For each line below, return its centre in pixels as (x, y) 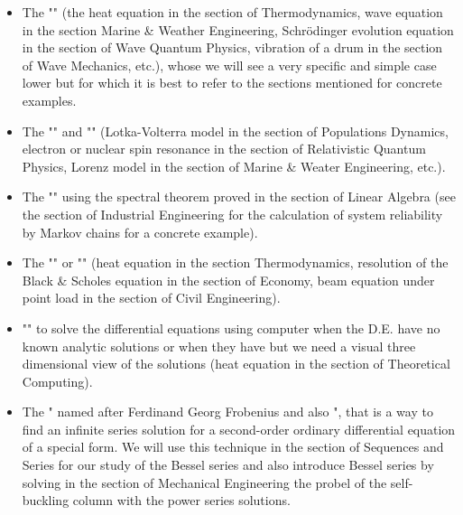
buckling (46, 500)
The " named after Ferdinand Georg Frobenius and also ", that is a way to (227, 412)
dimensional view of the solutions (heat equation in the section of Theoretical (236, 364)
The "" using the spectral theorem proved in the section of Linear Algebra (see (239, 197)
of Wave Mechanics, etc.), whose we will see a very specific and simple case (229, 65)
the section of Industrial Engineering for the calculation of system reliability (232, 214)
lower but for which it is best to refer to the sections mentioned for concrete (232, 83)
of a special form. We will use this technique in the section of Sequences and (233, 447)
